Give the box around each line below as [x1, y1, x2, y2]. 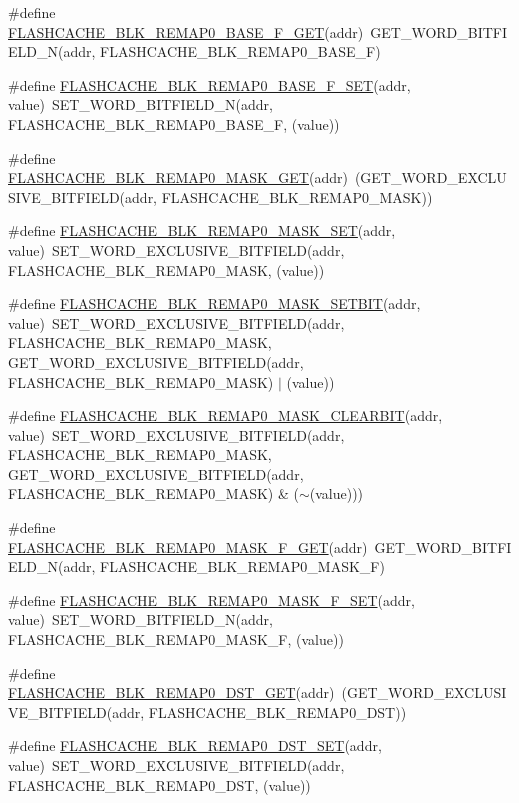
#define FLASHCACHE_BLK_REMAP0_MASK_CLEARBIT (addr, [8, 405, 443, 426]
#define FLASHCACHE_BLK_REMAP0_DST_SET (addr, [8, 735, 382, 756]
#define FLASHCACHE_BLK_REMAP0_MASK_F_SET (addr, [8, 589, 415, 610]
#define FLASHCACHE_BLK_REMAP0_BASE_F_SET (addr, [8, 74, 411, 95]
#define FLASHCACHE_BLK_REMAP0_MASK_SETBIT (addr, [8, 293, 421, 314]
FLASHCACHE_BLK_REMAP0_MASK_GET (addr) [8, 167, 348, 188]
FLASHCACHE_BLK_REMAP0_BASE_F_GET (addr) [8, 21, 364, 42]
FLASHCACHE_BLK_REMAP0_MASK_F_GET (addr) [8, 536, 368, 557]
